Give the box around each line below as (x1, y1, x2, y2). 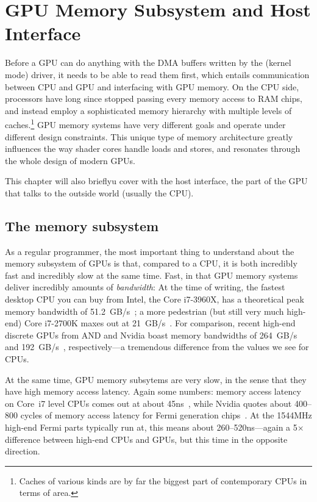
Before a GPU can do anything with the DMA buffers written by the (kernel (5, 56, 291, 69)
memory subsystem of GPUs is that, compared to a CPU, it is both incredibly (5, 257, 297, 270)
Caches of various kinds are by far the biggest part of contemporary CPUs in (19, 474, 307, 487)
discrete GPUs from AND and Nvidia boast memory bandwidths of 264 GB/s (5, 328, 297, 341)
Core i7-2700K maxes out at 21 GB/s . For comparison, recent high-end (24, 317, 296, 329)
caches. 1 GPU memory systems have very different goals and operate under (5, 117, 286, 131)
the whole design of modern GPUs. (5, 154, 135, 167)
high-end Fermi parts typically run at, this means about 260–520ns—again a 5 (5, 421, 297, 434)
